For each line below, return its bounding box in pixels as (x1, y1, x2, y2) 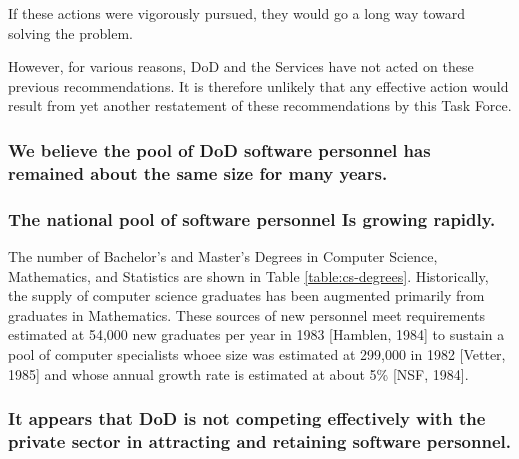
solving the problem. (8, 22, 133, 43)
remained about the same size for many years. (8, 160, 388, 185)
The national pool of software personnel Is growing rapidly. (8, 206, 496, 231)
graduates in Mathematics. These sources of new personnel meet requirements (8, 304, 486, 325)
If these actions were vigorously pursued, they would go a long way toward (8, 3, 466, 23)
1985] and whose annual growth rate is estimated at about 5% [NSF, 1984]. (8, 363, 469, 384)
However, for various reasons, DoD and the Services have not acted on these (8, 56, 474, 77)
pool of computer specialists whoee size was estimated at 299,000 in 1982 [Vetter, (8, 343, 506, 364)
